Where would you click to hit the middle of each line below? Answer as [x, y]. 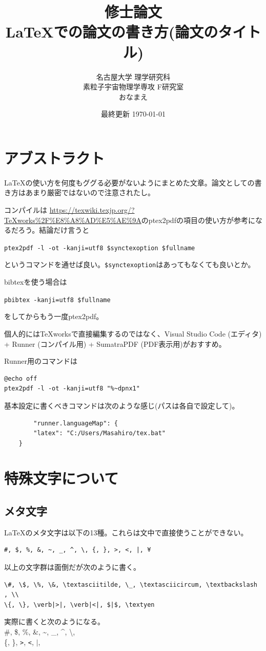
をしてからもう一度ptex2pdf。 [54, 316]
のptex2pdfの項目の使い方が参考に [198, 220]
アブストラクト [55, 157]
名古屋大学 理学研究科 [133, 76]
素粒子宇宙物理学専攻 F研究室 [133, 87]
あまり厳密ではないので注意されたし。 [90, 192]
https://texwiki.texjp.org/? [92, 210]
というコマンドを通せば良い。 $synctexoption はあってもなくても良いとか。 [130, 264]
